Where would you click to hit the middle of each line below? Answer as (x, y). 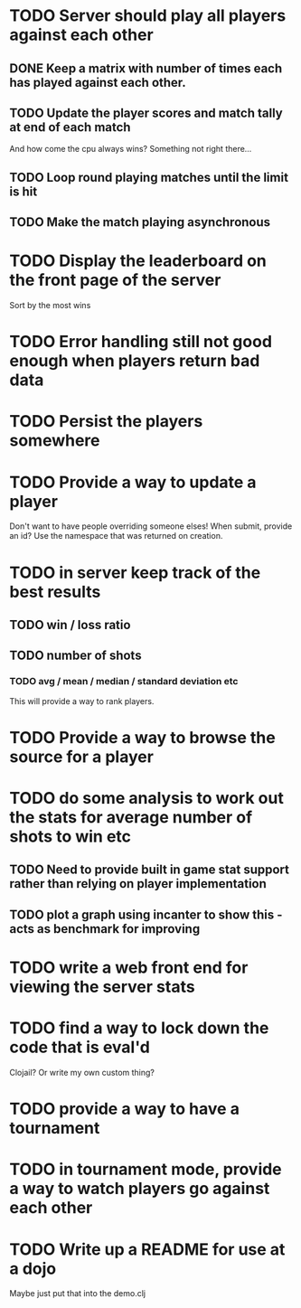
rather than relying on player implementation (138, 884)
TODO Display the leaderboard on (138, 261)
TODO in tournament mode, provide (146, 1169)
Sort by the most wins (50, 306)
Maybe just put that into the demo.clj (78, 1294)
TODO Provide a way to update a (133, 482)
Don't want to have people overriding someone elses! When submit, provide (151, 526)
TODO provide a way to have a (124, 1109)
